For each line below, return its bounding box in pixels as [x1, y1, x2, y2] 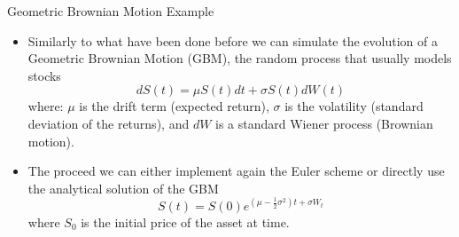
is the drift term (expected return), [79, 97, 269, 115]
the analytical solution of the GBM [27, 178, 219, 197]
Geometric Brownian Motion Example [7, 2, 214, 20]
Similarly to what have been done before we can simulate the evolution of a [27, 31, 438, 50]
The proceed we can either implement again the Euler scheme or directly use [27, 162, 445, 180]
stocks [27, 66, 61, 84]
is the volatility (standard [284, 97, 424, 115]
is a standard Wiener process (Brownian [215, 114, 433, 132]
